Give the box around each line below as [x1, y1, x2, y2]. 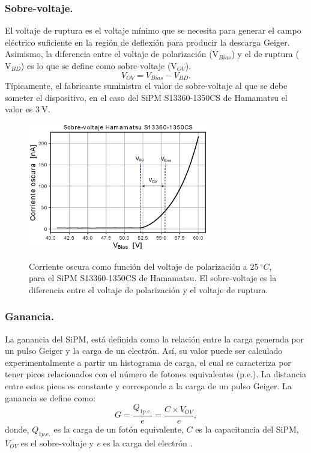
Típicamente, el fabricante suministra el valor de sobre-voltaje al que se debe [5, 79, 288, 92]
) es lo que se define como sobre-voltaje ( [20, 59, 171, 71]
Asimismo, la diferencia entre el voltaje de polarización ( [5, 47, 213, 60]
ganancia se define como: [5, 391, 95, 404]
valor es [5, 103, 33, 115]
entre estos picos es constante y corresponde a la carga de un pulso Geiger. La [5, 380, 292, 392]
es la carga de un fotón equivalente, [53, 423, 184, 436]
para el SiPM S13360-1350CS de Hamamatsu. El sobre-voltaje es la [29, 272, 277, 284]
